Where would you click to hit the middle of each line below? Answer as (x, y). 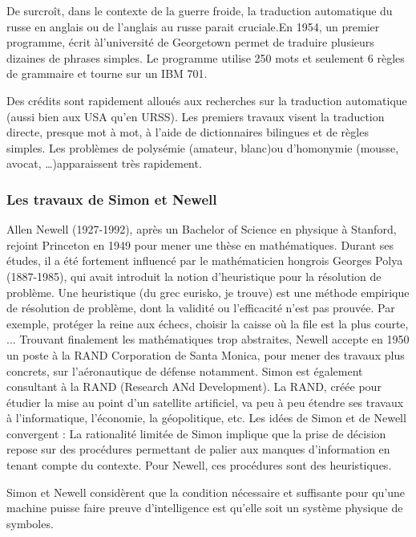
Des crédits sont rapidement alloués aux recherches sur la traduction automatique (207, 100)
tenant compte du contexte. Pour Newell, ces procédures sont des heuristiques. (199, 465)
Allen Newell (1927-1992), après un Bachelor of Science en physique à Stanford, (202, 229)
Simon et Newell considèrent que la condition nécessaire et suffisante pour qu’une (206, 492)
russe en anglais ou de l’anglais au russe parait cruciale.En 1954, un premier (193, 26)
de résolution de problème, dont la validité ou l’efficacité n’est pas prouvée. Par (201, 308)
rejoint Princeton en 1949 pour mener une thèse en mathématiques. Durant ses (200, 244)
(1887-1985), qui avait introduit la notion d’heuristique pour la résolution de (194, 276)
